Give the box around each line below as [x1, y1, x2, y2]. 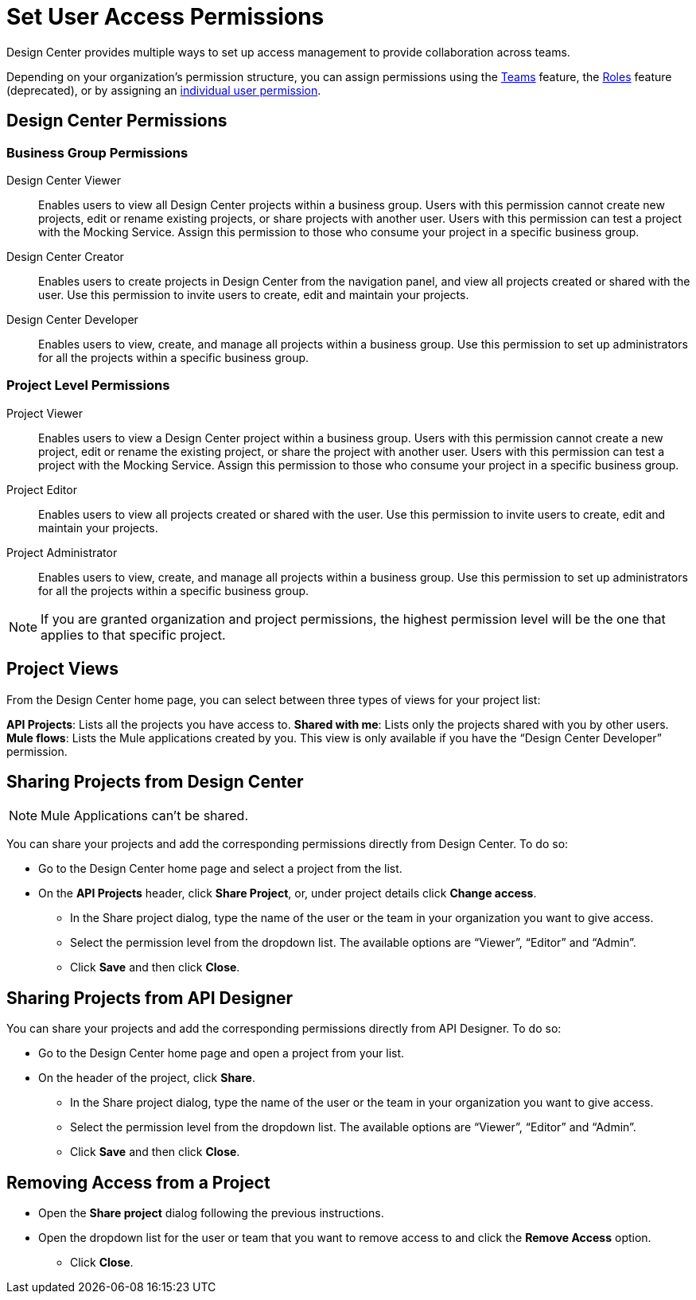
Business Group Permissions [6, 144, 189, 161]
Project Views [6, 659, 119, 679]
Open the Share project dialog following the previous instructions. [38, 1206, 384, 1220]
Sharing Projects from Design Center [6, 771, 304, 792]
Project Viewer [6, 406, 84, 420]
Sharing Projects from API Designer [6, 987, 294, 1008]
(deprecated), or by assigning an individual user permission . [6, 83, 321, 97]
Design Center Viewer [6, 173, 121, 187]
